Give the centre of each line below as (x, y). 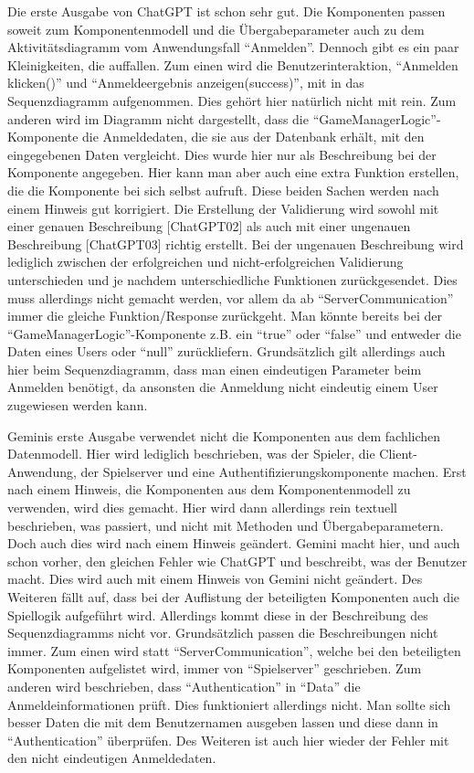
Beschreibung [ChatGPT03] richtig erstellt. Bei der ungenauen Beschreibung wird (236, 244)
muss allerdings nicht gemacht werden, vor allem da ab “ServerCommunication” (231, 297)
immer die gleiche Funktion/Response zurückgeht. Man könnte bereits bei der (225, 316)
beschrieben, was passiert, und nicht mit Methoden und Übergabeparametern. (226, 525)
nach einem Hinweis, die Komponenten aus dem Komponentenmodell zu (209, 489)
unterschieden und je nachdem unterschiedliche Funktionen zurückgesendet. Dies (232, 279)
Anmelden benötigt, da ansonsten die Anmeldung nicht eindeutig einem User (223, 387)
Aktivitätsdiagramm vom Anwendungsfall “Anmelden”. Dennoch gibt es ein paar (233, 47)
